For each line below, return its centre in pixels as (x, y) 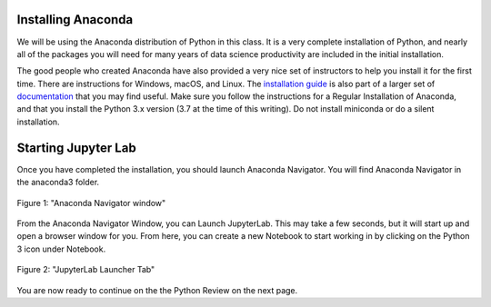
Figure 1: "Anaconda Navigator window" (91, 203)
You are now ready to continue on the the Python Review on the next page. (157, 290)
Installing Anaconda (75, 20)
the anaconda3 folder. (58, 183)
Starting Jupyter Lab (76, 148)
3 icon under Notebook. (61, 249)
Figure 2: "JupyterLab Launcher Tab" (86, 270)
